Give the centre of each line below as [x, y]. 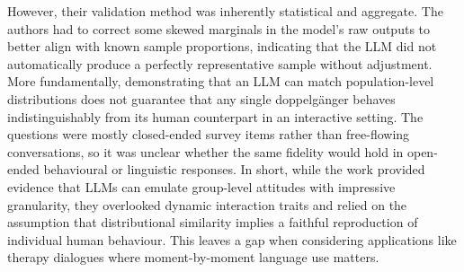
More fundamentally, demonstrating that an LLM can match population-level [221, 81]
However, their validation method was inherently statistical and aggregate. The [225, 11]
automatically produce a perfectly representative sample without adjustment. [220, 63]
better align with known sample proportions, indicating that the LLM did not [222, 46]
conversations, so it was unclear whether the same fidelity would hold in [205, 151]
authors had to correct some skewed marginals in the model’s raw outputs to [219, 28]
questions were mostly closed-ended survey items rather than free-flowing [209, 134]
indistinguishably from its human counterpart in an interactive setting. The [215, 116]
